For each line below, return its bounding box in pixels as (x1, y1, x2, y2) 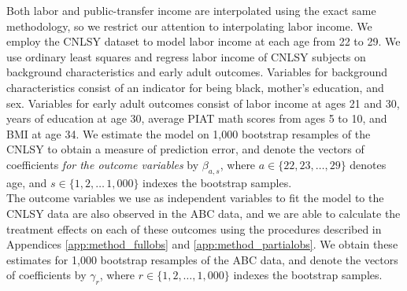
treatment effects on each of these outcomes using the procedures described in (6, 220, 382, 237)
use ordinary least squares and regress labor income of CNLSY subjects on (6, 48, 366, 64)
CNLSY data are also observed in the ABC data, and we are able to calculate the (6, 204, 401, 221)
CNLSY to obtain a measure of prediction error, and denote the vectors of (6, 141, 364, 157)
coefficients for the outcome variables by (6, 156, 199, 172)
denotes (350, 156, 387, 172)
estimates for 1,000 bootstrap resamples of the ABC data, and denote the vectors (6, 251, 398, 267)
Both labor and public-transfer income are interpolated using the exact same (6, 2, 376, 18)
